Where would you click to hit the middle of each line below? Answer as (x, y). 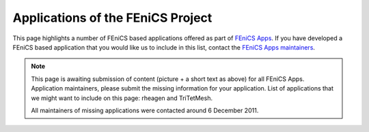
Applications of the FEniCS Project (112, 18)
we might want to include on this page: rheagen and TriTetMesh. (122, 98)
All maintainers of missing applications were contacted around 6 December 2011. (145, 110)
